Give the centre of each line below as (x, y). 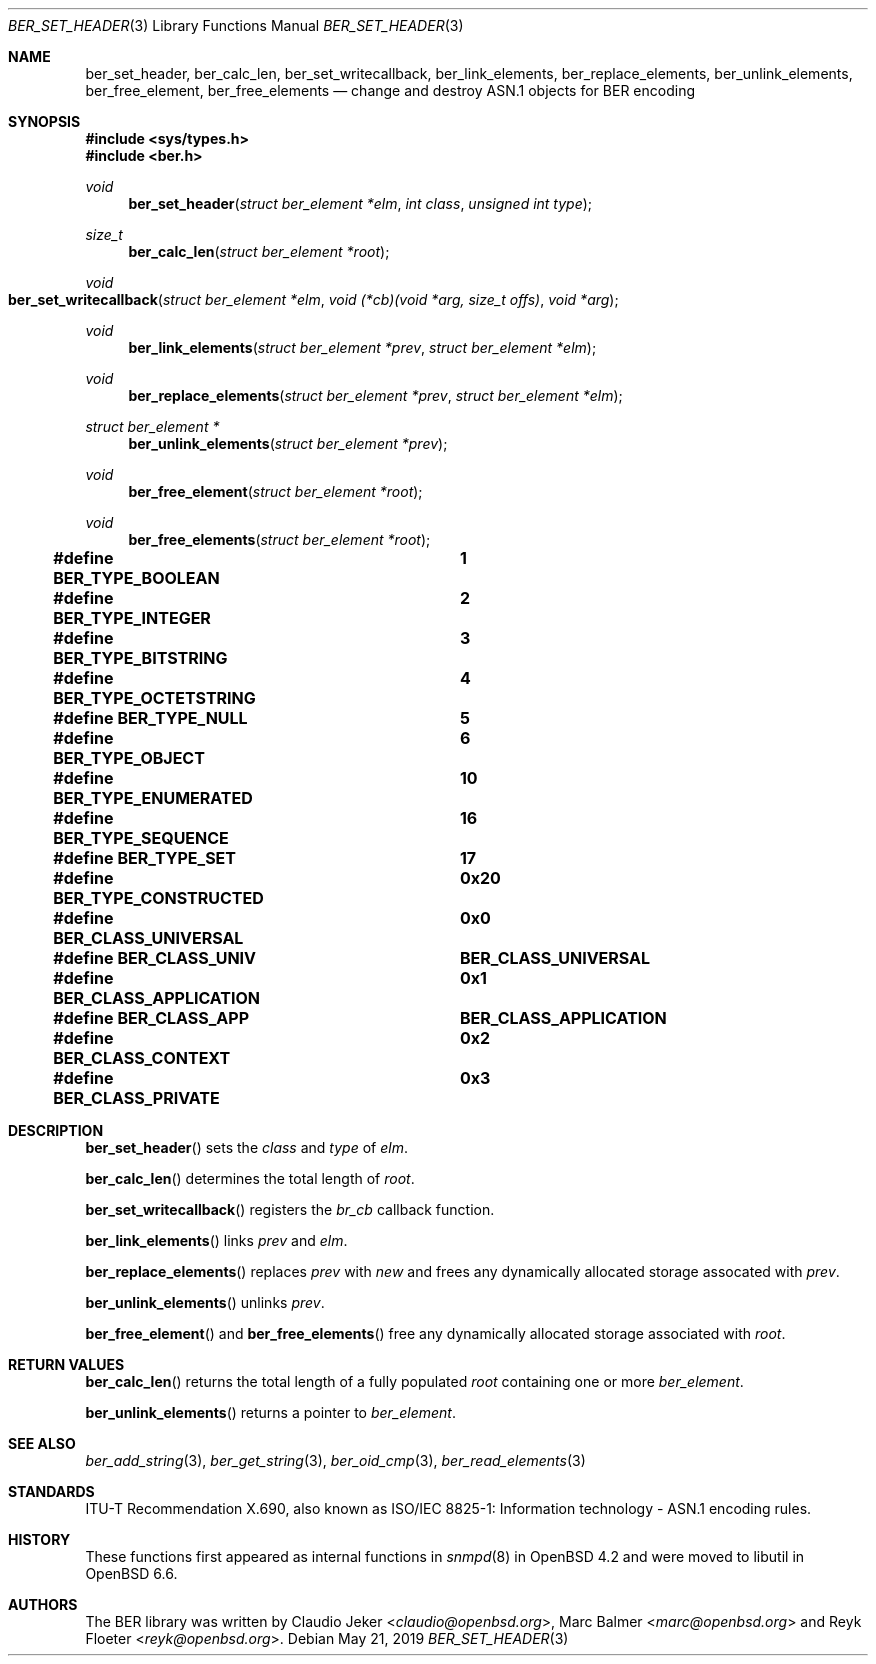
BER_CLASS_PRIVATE (136, 1098)
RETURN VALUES (66, 1364)
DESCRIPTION (56, 1130)
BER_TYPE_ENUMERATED (153, 798)
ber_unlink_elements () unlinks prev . (205, 1302)
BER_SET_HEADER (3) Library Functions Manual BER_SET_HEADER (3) (236, 25)
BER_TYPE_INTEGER (132, 618)
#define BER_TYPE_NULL (150, 718)
